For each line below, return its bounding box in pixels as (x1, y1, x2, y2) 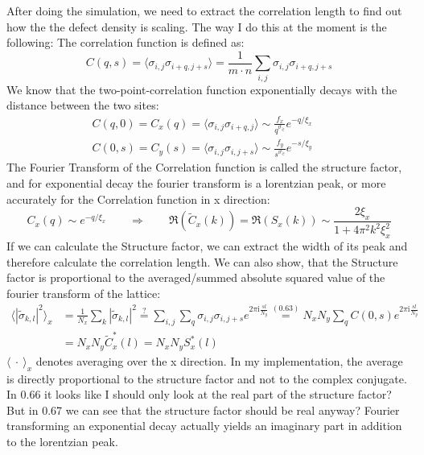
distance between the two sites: (6, 97, 159, 114)
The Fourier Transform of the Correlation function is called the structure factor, (6, 159, 402, 176)
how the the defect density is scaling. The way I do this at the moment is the (6, 18, 387, 35)
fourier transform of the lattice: (6, 284, 161, 301)
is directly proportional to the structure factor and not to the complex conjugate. (6, 370, 407, 387)
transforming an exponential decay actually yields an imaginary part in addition (6, 417, 402, 434)
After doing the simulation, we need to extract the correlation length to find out (6, 2, 402, 19)
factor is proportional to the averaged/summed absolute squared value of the (6, 269, 385, 286)
